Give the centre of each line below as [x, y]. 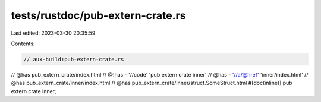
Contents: [23, 44]
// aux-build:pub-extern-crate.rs [74, 59]
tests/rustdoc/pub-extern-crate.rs [98, 15]
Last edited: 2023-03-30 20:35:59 [53, 33]
